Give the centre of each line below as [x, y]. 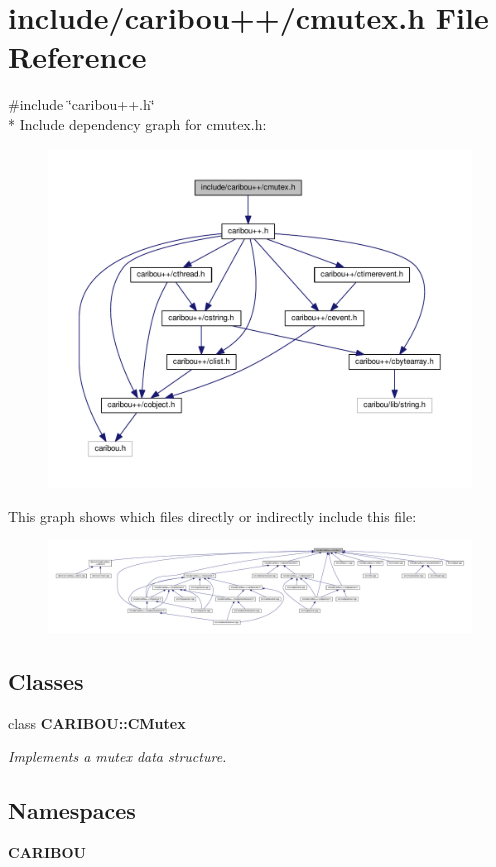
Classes [46, 680]
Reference [77, 56]
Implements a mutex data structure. [117, 756]
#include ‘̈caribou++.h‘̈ [81, 104]
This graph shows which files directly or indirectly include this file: [212, 515]
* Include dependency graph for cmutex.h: [137, 123]
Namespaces [72, 810]
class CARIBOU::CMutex [97, 722]
